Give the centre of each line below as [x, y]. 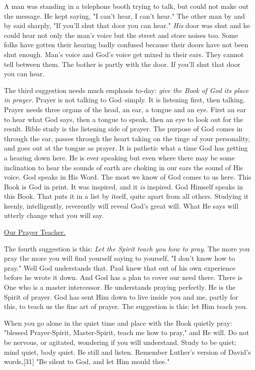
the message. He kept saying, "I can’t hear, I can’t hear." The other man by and [125, 15]
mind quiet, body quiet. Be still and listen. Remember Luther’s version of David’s [127, 352]
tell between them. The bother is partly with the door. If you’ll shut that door [122, 64]
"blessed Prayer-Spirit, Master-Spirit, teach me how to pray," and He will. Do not [127, 332]
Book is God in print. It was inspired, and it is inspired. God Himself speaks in [124, 186]
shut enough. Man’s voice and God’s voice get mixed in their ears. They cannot [124, 54]
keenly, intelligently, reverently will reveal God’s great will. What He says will [121, 205]
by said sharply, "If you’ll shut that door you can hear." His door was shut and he [127, 25]
